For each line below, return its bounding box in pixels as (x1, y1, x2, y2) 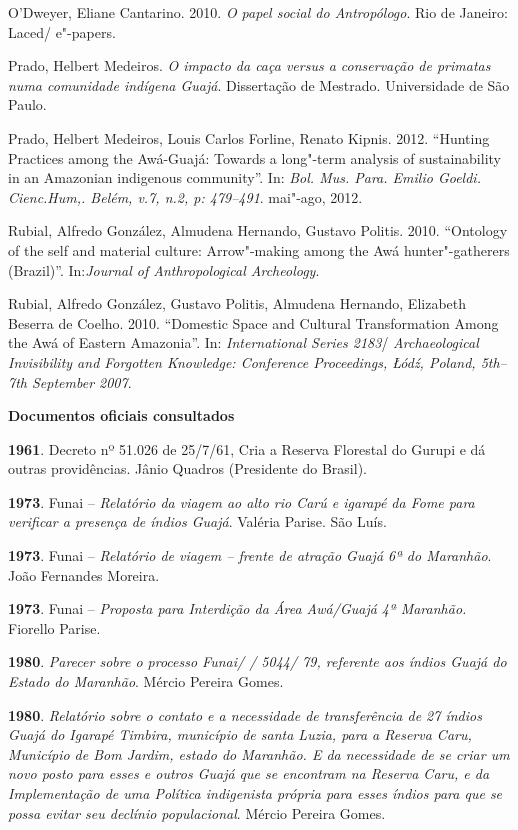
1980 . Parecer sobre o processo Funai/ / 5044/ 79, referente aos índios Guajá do (8, 651, 507, 672)
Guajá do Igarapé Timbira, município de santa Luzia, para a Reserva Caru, (8, 724, 472, 745)
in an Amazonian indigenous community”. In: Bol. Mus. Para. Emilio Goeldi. (8, 167, 481, 188)
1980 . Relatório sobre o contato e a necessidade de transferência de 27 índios (8, 704, 482, 725)
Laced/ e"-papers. (8, 21, 116, 42)
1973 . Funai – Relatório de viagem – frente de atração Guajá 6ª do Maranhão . (8, 545, 492, 566)
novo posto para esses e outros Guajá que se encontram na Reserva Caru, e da (8, 763, 490, 784)
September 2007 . (31, 371, 132, 392)
